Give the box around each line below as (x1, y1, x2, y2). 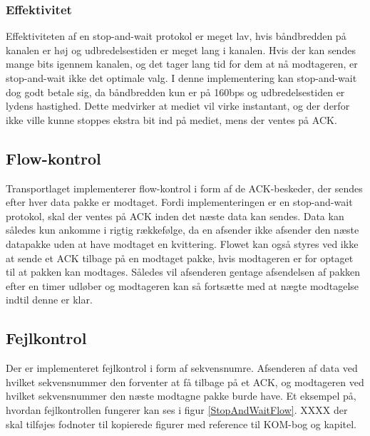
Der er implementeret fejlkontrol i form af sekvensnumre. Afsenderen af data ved (6, 360, 358, 375)
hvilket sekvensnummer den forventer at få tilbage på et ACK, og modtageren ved (6, 374, 364, 389)
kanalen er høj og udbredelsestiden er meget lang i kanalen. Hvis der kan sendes (6, 42, 356, 57)
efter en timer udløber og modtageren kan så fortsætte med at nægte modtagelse (6, 278, 359, 293)
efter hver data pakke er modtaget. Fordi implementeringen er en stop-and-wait (6, 194, 353, 209)
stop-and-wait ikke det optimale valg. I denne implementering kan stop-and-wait (6, 71, 357, 85)
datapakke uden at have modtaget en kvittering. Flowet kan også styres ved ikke (6, 236, 359, 251)
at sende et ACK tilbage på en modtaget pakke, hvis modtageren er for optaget (6, 250, 354, 265)
